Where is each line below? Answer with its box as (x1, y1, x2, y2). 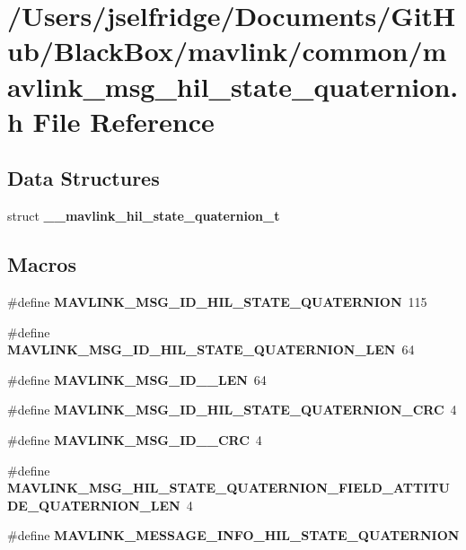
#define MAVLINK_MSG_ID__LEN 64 (7, 370, 267, 388)
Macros (7, 250, 76, 278)
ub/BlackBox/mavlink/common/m (7, 32, 447, 69)
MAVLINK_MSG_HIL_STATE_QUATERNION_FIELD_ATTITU (7, 478, 450, 497)
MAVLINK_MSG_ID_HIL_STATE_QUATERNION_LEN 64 (7, 340, 415, 359)
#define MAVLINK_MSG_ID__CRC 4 (7, 430, 262, 449)
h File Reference (7, 102, 215, 139)
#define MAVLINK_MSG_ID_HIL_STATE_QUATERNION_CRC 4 (7, 400, 457, 419)
